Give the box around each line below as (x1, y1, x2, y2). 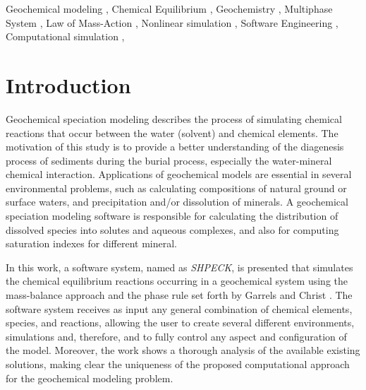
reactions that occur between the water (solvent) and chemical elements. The (6, 125, 338, 140)
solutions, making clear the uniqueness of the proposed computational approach (6, 357, 350, 371)
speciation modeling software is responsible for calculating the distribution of (6, 208, 338, 223)
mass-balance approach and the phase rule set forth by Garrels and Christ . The (6, 288, 353, 302)
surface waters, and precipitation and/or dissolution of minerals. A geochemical (6, 194, 348, 209)
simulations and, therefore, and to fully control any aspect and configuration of (6, 329, 347, 343)
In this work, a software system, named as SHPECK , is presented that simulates (6, 259, 353, 274)
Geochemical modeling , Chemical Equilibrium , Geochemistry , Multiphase (6, 1, 333, 16)
